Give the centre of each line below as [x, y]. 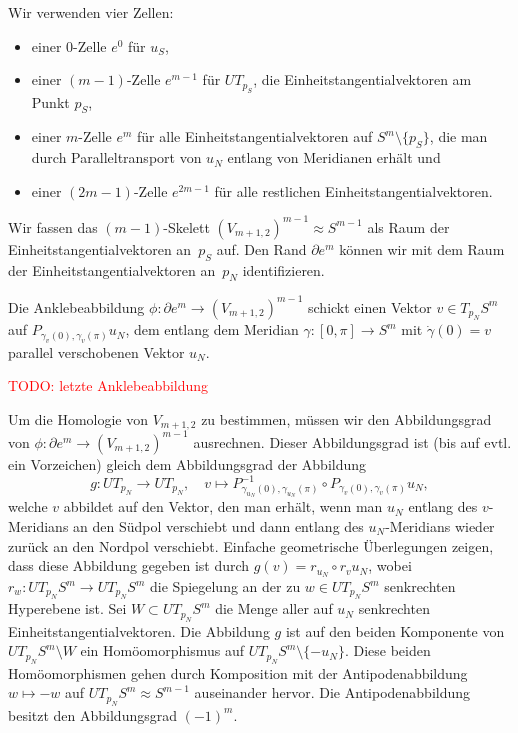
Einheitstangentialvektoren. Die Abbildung [139, 630]
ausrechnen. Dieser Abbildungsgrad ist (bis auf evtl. [352, 441]
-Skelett [186, 226]
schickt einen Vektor [370, 306]
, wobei [390, 565]
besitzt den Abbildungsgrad [93, 714]
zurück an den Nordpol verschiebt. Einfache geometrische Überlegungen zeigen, [251, 545]
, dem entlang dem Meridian [212, 329]
